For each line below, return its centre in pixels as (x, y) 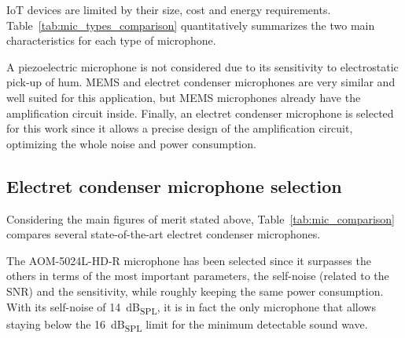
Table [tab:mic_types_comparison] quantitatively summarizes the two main (191, 25)
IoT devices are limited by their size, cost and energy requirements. (169, 9)
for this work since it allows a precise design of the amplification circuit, (180, 128)
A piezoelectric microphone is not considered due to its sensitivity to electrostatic (202, 66)
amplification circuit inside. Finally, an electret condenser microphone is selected (200, 113)
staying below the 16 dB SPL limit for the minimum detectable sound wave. (187, 325)
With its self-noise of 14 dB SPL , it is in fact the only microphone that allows (191, 307)
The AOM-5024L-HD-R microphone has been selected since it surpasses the (189, 260)
